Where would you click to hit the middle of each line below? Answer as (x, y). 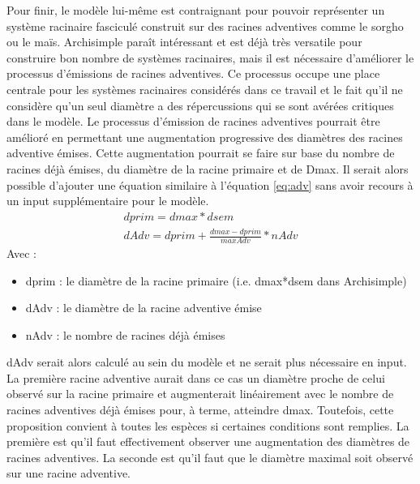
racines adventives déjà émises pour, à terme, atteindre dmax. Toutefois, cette (200, 410)
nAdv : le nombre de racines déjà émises (125, 334)
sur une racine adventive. (69, 473)
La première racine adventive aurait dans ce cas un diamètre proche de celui (196, 377)
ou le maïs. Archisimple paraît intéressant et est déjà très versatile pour (184, 42)
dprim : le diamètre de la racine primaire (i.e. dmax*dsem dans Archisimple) (216, 280)
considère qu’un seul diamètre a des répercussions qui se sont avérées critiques (200, 105)
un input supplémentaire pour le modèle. (108, 201)
